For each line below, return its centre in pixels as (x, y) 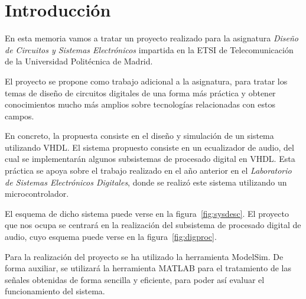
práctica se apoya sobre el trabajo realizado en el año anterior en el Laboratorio (148, 170)
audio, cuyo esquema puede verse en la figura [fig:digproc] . (111, 237)
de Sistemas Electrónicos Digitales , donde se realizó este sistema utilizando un (146, 182)
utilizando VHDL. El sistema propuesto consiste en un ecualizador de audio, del (149, 147)
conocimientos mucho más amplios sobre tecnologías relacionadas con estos (140, 104)
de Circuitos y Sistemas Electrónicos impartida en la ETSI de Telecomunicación (149, 49)
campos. (19, 116)
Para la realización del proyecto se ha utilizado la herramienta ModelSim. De (144, 256)
